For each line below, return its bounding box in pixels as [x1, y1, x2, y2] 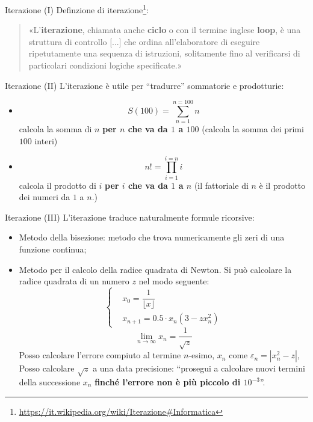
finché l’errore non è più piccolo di [95, 376, 241, 388]
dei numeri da [19, 191, 70, 203]
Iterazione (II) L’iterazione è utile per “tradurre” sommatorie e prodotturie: [5, 79, 284, 91]
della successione [19, 376, 81, 388]
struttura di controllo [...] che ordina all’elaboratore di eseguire [28, 35, 260, 47]
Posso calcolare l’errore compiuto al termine [19, 349, 181, 361]
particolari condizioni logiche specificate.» [28, 59, 182, 72]
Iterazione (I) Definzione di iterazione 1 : [5, 2, 149, 16]
